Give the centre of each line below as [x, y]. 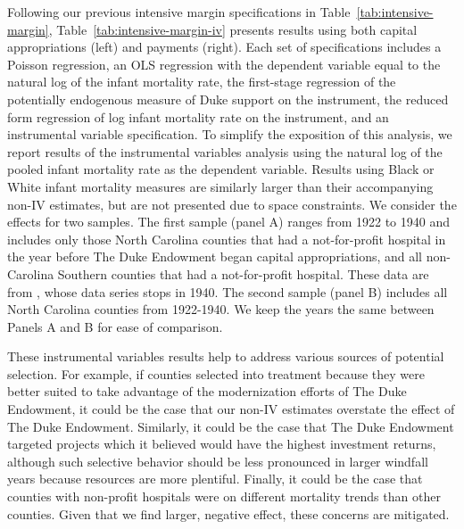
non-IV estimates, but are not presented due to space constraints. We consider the [232, 204]
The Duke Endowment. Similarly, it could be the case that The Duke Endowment [231, 426]
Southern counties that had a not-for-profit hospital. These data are [243, 273]
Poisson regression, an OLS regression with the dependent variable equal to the [224, 64]
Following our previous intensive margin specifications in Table [179, 12]
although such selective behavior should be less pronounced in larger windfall [218, 461]
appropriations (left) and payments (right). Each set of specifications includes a [224, 47]
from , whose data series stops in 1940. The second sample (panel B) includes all [228, 291]
